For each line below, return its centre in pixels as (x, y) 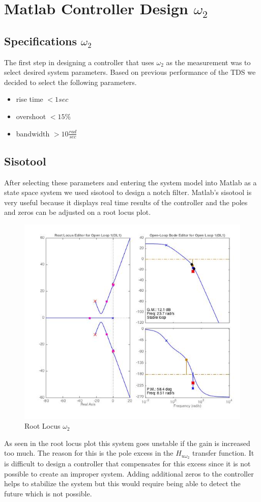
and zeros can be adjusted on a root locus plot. (78, 212)
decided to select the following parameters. (70, 82)
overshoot (31, 116)
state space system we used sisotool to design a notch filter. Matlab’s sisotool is (128, 192)
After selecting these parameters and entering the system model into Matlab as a (130, 182)
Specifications (41, 40)
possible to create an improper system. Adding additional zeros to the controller (129, 473)
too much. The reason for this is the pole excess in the (89, 453)
